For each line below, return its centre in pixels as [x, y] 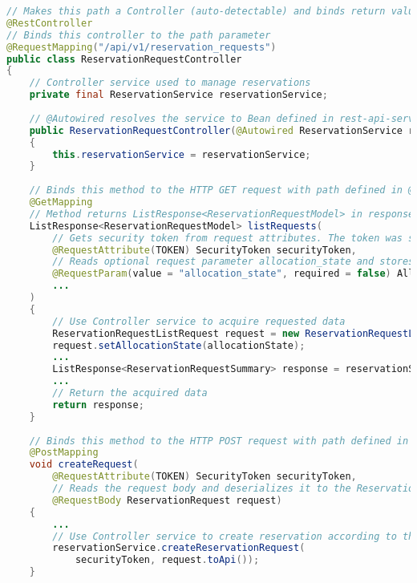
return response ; [98, 405]
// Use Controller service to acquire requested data [199, 321]
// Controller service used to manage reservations [170, 83]
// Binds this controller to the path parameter [139, 35]
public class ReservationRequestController [124, 59]
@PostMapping [64, 453]
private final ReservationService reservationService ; [178, 95]
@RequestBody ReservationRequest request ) [167, 500]
